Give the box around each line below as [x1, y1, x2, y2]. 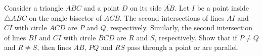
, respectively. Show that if [154, 32, 237, 42]
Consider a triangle [4, 3, 63, 13]
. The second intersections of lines [119, 12, 225, 23]
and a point [83, 3, 120, 13]
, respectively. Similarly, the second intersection [106, 22, 253, 33]
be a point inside [197, 3, 249, 13]
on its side [130, 3, 162, 13]
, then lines [37, 42, 71, 52]
